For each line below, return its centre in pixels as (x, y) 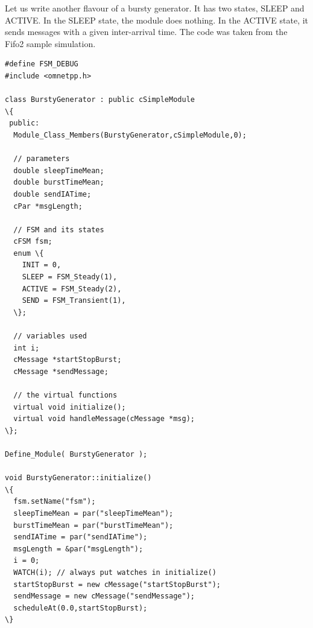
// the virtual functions (65, 395)
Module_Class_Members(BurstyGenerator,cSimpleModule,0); (130, 135)
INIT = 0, (42, 265)
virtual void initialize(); (70, 407)
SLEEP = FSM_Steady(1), (70, 277)
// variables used (50, 336)
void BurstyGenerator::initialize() (78, 478)
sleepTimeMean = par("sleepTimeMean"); (93, 513)
